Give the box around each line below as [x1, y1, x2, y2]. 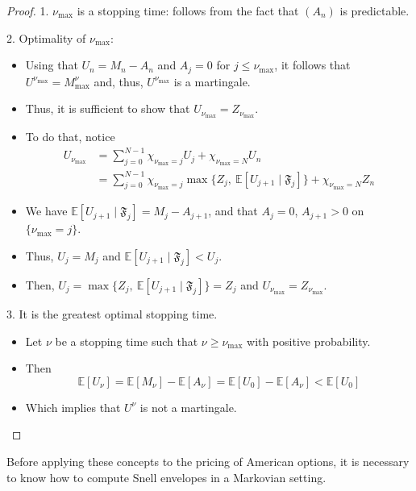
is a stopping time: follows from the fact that [77, 2, 299, 19]
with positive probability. [247, 332, 371, 349]
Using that [25, 56, 78, 73]
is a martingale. [173, 73, 251, 89]
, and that [208, 202, 258, 219]
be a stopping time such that [55, 332, 198, 349]
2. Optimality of [6, 29, 86, 46]
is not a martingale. [139, 398, 237, 415]
